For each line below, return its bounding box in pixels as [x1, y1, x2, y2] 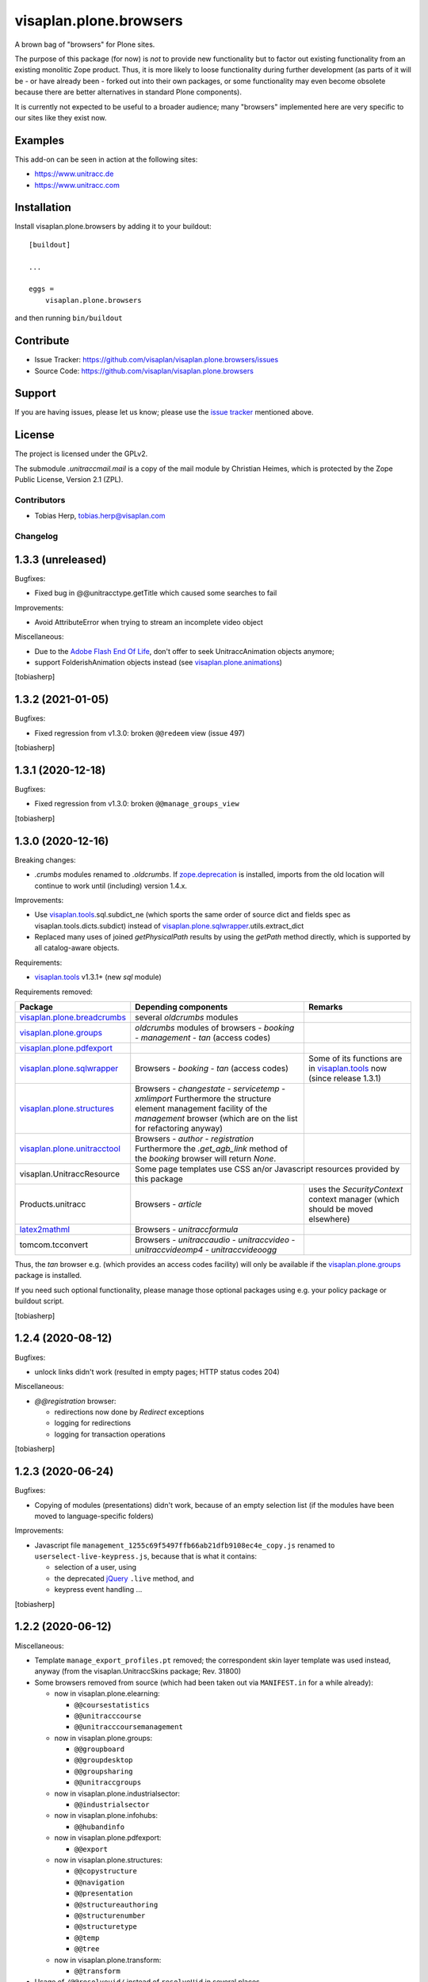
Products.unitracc [19, 1199, 86, 1210]
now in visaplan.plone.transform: [54, 1955, 162, 1965]
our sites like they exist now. [14, 113, 107, 122]
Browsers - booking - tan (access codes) [135, 1063, 289, 1074]
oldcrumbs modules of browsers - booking [135, 1023, 295, 1034]
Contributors [14, 494, 66, 505]
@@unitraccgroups [74, 1778, 142, 1787]
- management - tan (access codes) [135, 1032, 271, 1043]
